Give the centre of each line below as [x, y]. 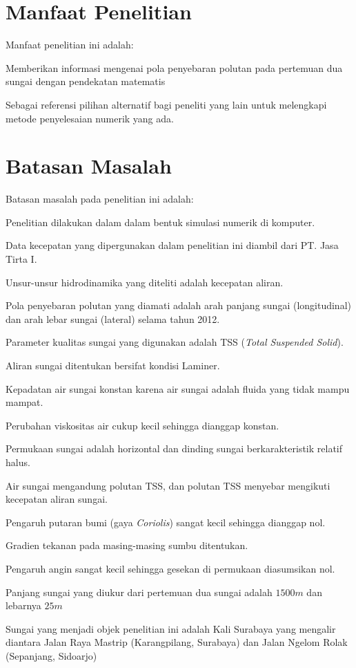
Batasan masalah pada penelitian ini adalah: [100, 199]
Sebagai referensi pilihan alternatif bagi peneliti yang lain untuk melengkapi [166, 104]
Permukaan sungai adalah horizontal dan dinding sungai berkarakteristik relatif [174, 448]
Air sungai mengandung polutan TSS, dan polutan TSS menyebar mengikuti [168, 485]
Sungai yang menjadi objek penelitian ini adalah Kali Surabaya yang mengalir [171, 628]
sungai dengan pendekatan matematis [86, 81]
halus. [18, 462]
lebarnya [23, 605]
